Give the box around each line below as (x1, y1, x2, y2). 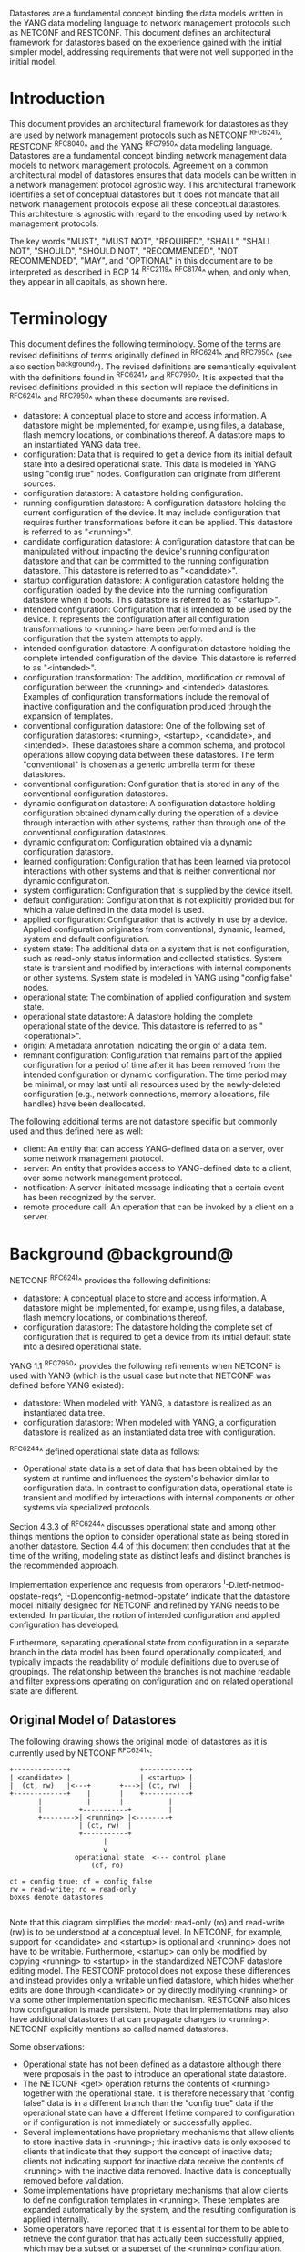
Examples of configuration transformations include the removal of (22, 691, 269, 702)
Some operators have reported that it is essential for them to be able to (22, 2223, 289, 2234)
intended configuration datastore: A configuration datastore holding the (22, 643, 291, 654)
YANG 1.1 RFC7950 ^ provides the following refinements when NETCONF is (9, 1359, 282, 1371)
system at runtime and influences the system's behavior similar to (22, 1473, 270, 1484)
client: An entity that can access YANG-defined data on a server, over (22, 1144, 285, 1155)
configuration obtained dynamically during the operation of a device (22, 807, 279, 819)
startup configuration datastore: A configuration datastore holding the (22, 575, 285, 586)
